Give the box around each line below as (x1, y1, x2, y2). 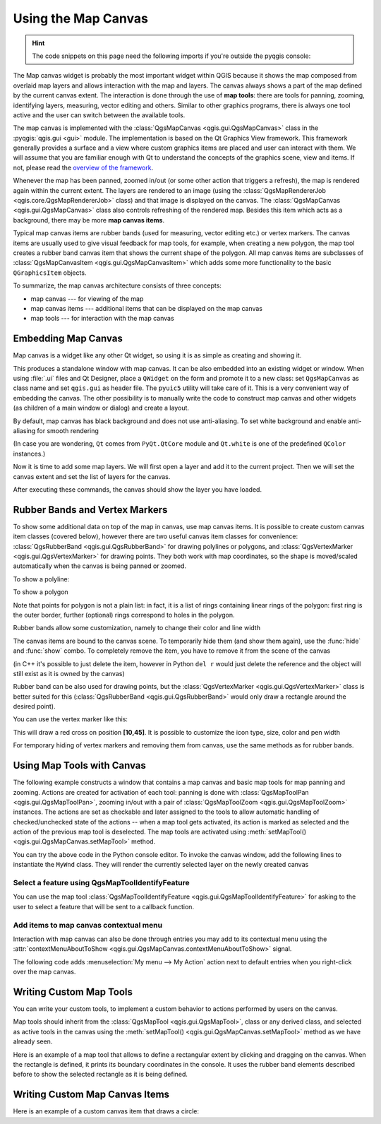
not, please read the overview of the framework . (13, 163, 154, 172)
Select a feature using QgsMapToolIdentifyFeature (13, 878, 190, 888)
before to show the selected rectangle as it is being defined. (13, 1070, 188, 1079)
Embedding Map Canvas (13, 333, 123, 345)
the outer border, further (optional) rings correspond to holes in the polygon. (13, 610, 235, 619)
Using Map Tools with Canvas (13, 759, 146, 771)
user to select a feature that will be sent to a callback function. (13, 902, 194, 911)
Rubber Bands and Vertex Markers (13, 504, 168, 516)
